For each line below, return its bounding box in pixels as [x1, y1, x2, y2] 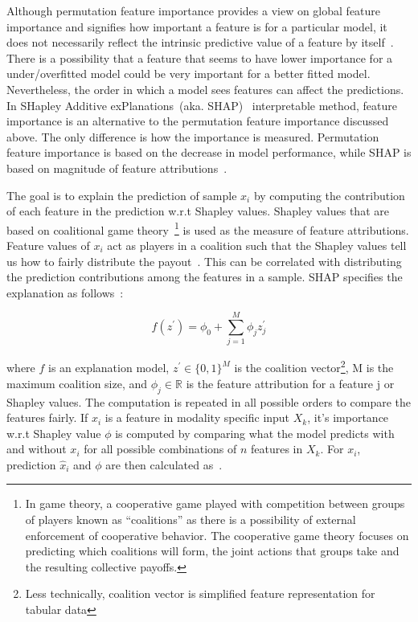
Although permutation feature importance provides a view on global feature [6, 2, 381, 18]
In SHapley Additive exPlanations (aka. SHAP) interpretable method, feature [6, 96, 397, 113]
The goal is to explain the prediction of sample [6, 186, 237, 203]
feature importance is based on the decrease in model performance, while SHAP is [6, 144, 412, 161]
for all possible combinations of [84, 440, 237, 457]
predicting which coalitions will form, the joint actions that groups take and [25, 542, 400, 559]
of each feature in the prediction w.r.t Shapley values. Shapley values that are [6, 203, 389, 219]
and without [6, 440, 67, 457]
